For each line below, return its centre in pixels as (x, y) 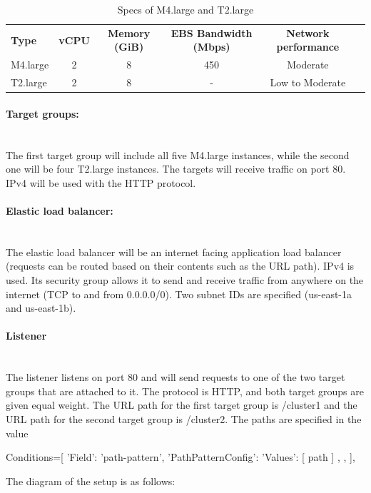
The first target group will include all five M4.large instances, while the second (178, 154)
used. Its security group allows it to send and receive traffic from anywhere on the (185, 279)
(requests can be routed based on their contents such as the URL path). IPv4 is (180, 266)
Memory (129, 32)
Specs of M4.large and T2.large (185, 9)
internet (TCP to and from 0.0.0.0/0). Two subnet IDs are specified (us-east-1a (179, 294)
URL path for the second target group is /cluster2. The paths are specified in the (184, 418)
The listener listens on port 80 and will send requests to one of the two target (176, 377)
